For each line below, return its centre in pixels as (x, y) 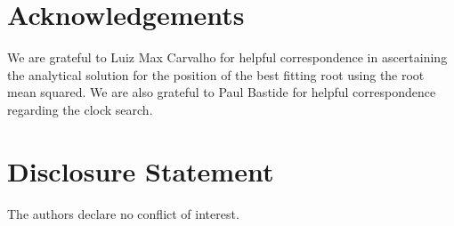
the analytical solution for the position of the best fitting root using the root (216, 74)
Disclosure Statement (141, 170)
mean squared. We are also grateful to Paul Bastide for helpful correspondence (222, 92)
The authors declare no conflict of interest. (123, 213)
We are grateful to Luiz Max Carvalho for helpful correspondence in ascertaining (227, 57)
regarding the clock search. (80, 109)
